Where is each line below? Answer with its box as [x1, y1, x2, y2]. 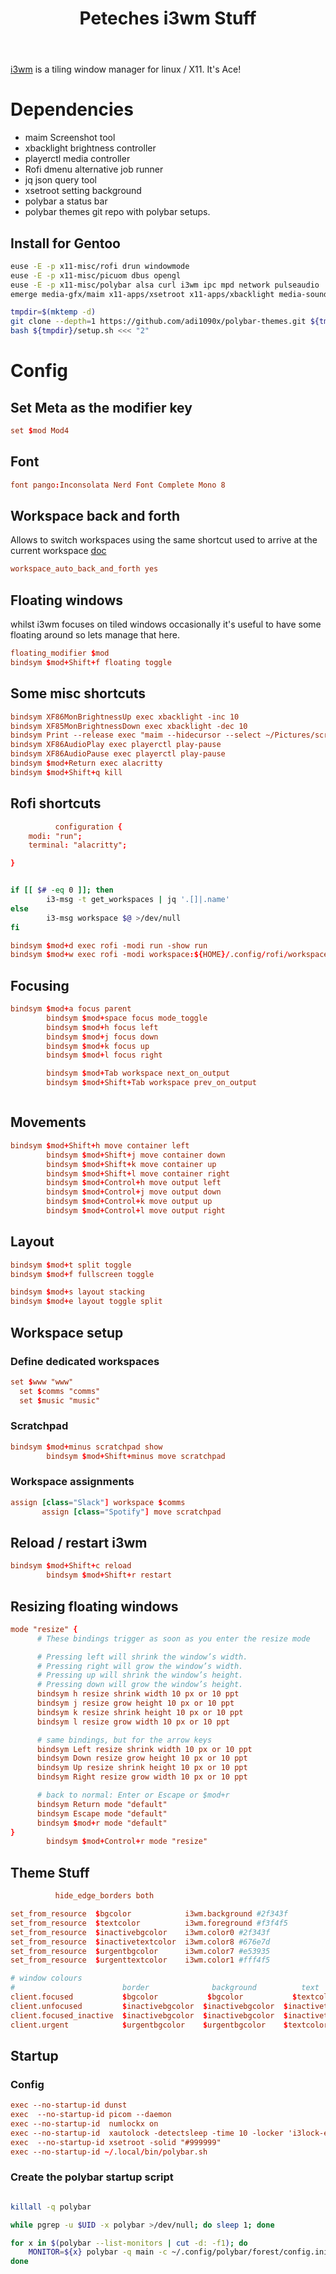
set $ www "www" [10, 1377, 74, 1387]
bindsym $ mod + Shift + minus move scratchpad [46, 1451, 226, 1461]
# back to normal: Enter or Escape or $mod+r [36, 1790, 230, 1801]
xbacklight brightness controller [24, 142, 157, 154]
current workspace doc [10, 545, 107, 557]
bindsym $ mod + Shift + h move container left [10, 1140, 190, 1151]
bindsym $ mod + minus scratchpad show [10, 1442, 163, 1452]
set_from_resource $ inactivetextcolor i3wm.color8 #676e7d [10, 1937, 271, 1947]
